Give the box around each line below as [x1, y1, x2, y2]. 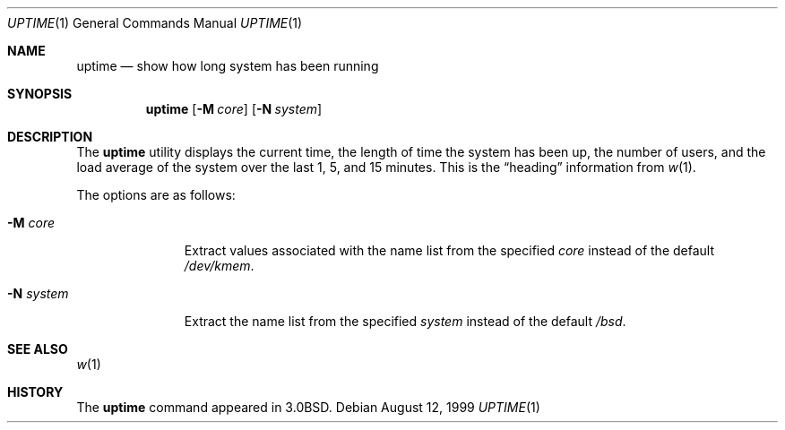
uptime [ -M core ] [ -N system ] [145, 101, 323, 116]
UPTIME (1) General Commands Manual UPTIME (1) [7, 15, 303, 30]
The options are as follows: [76, 187, 236, 202]
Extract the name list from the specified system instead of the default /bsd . [184, 314, 626, 329]
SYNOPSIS [7, 86, 73, 101]
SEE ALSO [7, 341, 68, 357]
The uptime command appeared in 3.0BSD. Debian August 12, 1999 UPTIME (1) [76, 400, 540, 415]
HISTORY [7, 384, 64, 400]
